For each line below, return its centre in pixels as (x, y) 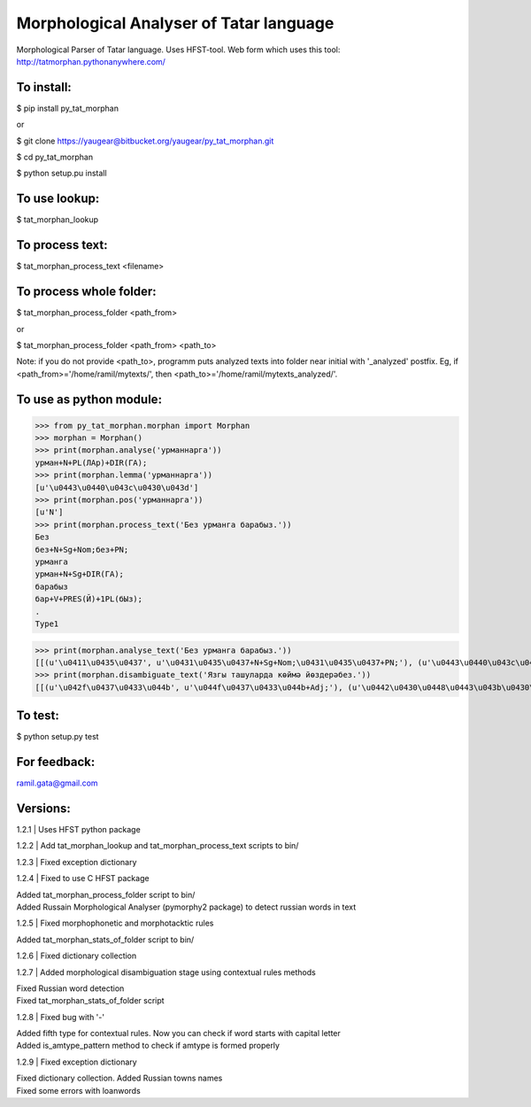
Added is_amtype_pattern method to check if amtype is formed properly (148, 1046)
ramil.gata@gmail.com (57, 783)
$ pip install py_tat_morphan (68, 108)
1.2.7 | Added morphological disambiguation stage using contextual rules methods (166, 972)
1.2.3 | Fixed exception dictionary (77, 862)
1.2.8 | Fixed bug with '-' (61, 1017)
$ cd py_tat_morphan (54, 157)
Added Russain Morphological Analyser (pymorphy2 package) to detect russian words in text (186, 907)
